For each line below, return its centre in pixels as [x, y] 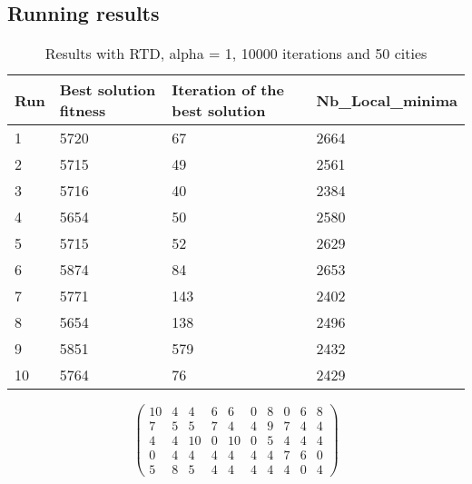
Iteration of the [228, 90]
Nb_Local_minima [387, 100]
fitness [83, 111]
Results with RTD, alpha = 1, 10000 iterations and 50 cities [236, 54]
